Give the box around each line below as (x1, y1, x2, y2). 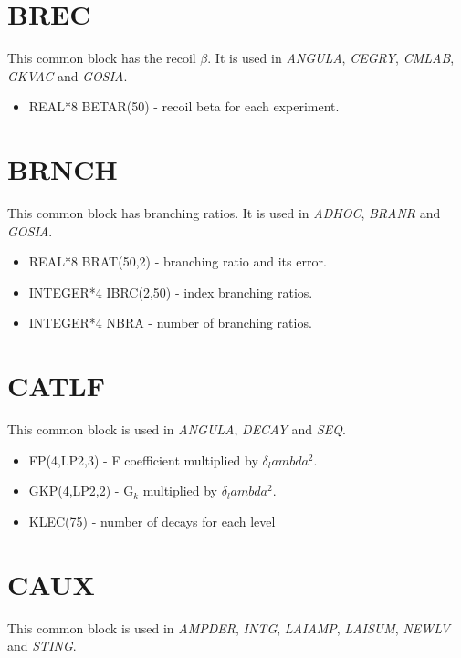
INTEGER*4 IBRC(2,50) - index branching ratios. (28, 282, 313, 301)
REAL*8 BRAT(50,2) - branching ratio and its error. (28, 252, 327, 271)
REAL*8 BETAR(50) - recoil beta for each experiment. (28, 97, 340, 116)
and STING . (7, 636, 77, 655)
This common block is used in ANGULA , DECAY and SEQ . (7, 420, 346, 439)
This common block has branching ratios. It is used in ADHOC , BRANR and (7, 204, 441, 223)
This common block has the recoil (7, 48, 196, 68)
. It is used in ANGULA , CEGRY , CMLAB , (207, 48, 455, 68)
